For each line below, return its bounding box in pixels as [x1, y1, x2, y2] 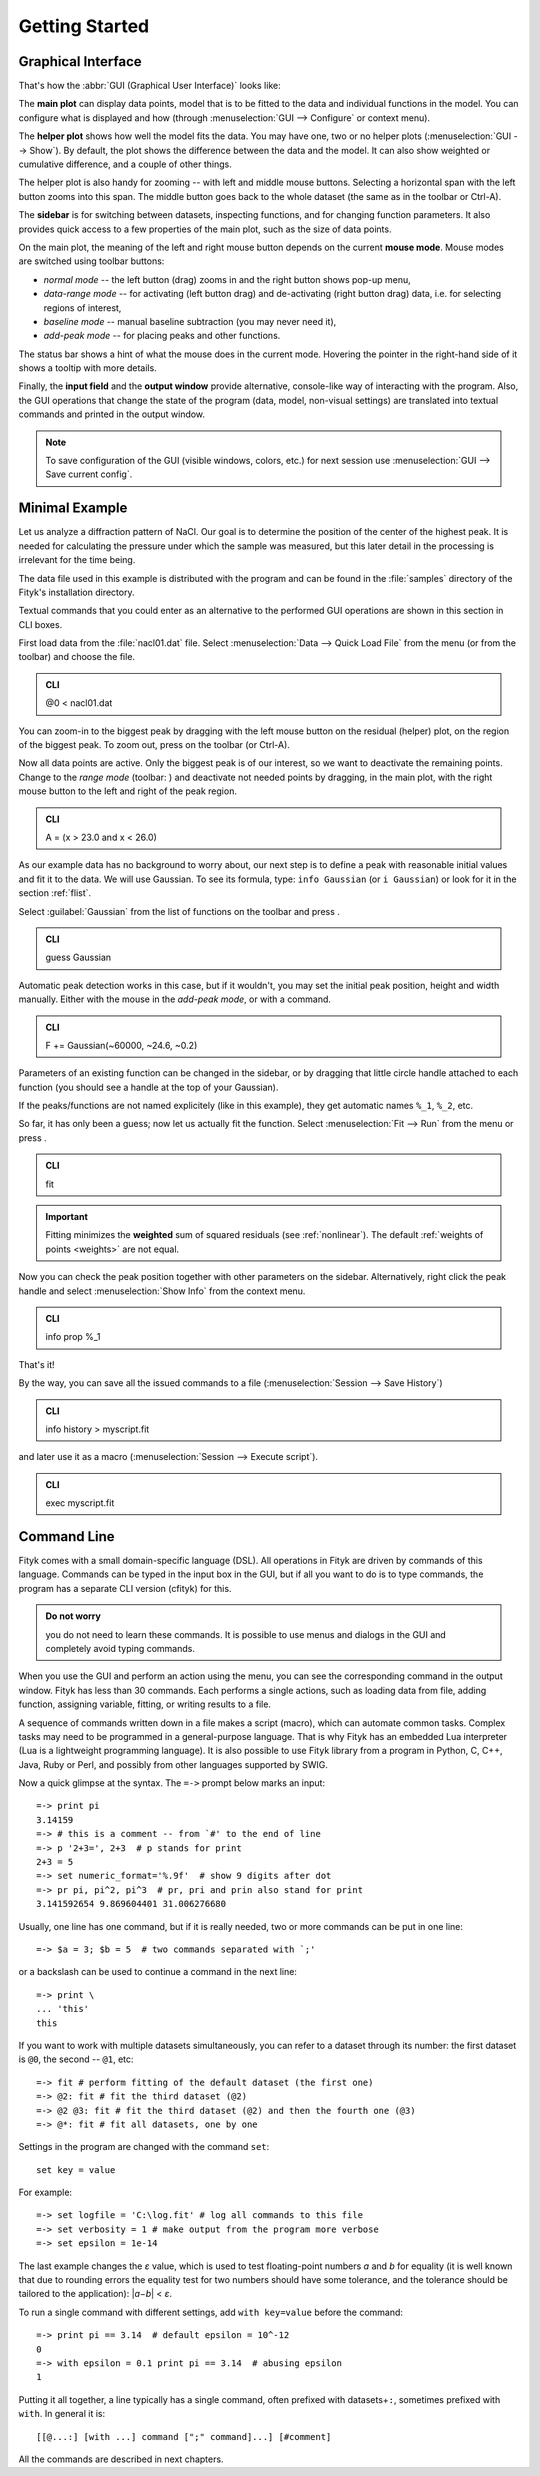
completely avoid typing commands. [45, 1642, 195, 1654]
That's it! [18, 1358, 55, 1370]
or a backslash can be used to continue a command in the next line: [18, 1966, 297, 1978]
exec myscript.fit [45, 1497, 115, 1509]
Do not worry [45, 1610, 102, 1622]
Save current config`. [45, 468, 133, 480]
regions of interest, [43, 301, 122, 314]
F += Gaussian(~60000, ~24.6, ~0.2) [45, 1039, 198, 1051]
